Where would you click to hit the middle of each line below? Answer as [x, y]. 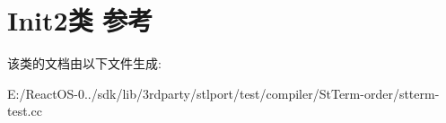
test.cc [25, 111]
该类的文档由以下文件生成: [84, 63]
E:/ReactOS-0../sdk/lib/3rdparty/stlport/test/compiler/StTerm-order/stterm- [223, 93]
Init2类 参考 [80, 20]
